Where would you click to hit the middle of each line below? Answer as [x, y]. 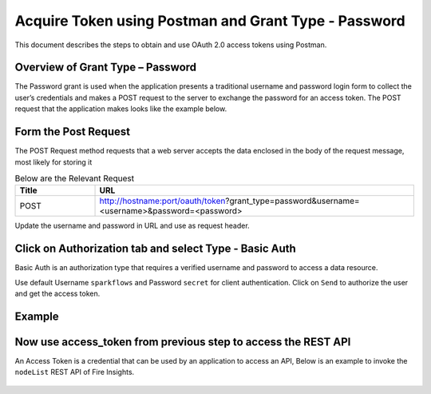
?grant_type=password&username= [292, 201]
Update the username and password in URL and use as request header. [132, 226]
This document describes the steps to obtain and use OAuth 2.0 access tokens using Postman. [171, 45]
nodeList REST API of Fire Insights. [75, 372]
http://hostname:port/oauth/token [162, 201]
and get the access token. [57, 293]
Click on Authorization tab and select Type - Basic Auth [156, 249]
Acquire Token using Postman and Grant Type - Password [210, 21]
